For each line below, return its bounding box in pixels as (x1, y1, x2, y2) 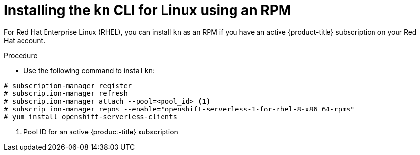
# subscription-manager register (4, 81, 132, 89)
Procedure (4, 51, 38, 60)
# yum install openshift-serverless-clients (4, 112, 178, 121)
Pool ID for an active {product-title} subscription (23, 127, 178, 136)
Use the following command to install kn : (23, 66, 155, 75)
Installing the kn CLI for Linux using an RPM (4, 2, 291, 19)
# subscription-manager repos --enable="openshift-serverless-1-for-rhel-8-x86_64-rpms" (4, 105, 355, 113)
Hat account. (4, 36, 46, 44)
